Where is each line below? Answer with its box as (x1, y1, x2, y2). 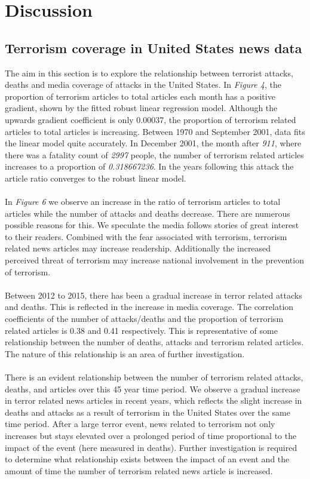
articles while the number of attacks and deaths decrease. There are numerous (5, 207, 290, 219)
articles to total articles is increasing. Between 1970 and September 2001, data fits (5, 125, 305, 137)
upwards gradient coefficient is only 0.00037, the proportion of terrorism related (5, 113, 296, 125)
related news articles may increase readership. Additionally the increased (5, 242, 271, 254)
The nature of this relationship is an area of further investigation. (5, 347, 245, 360)
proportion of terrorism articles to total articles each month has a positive (5, 90, 275, 102)
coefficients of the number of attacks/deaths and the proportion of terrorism (5, 312, 284, 325)
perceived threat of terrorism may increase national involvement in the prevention (5, 254, 304, 266)
